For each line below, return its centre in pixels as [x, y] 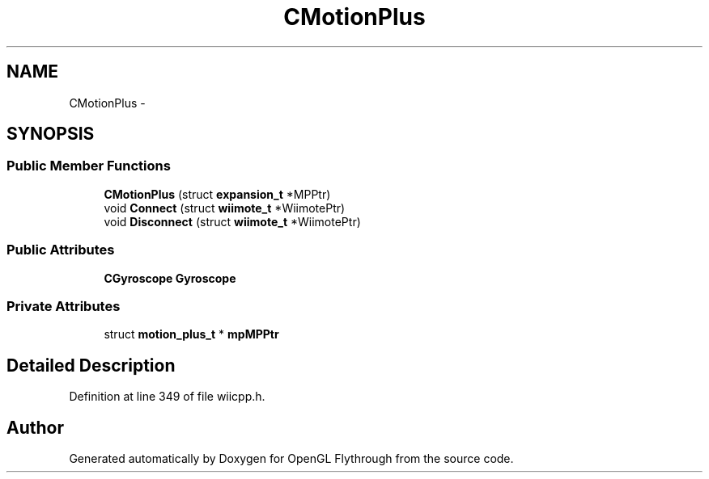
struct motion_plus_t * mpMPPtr [191, 334]
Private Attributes [64, 306]
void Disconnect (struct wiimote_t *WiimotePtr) [232, 221]
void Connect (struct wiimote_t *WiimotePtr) [225, 208]
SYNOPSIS [51, 134]
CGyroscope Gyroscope [170, 278]
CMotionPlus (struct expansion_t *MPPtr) [217, 194]
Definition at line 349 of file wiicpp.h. [167, 397]
